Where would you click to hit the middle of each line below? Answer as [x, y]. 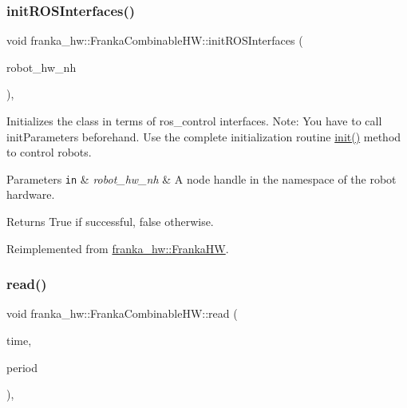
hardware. [31, 194]
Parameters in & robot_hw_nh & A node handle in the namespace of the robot [202, 178]
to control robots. [49, 152]
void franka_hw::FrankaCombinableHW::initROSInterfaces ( [155, 40]
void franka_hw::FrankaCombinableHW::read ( [122, 313]
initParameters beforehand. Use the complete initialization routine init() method [204, 136]
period [22, 367]
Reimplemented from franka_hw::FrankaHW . [118, 248]
